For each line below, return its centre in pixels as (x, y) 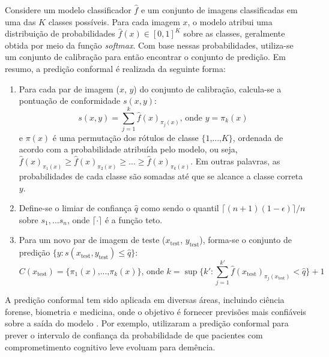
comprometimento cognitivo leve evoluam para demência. (110, 346)
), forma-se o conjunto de (246, 240)
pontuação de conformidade (70, 100)
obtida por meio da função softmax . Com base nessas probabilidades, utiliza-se (149, 45)
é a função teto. (134, 219)
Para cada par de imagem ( (69, 88)
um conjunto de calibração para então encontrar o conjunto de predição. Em (145, 57)
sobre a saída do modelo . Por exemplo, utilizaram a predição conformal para (147, 323)
